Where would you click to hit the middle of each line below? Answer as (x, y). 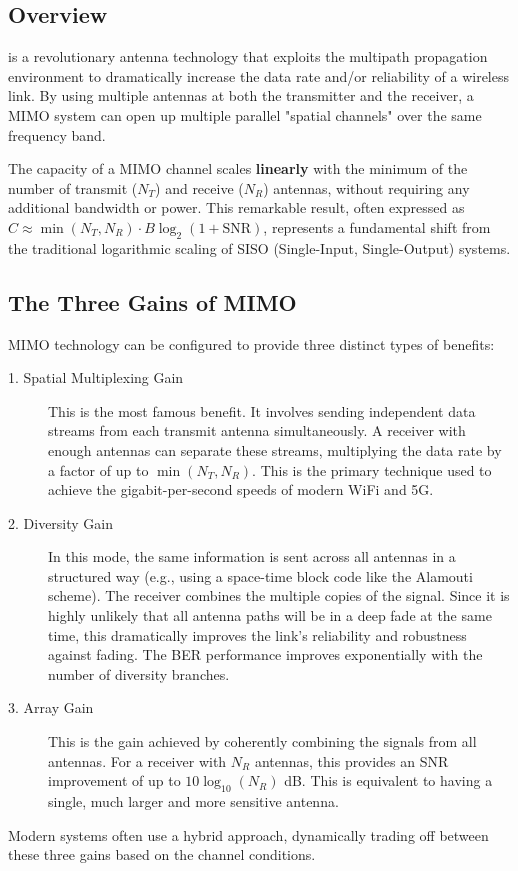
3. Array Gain (51, 707)
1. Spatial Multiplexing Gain (96, 377)
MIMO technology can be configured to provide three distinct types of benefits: (251, 343)
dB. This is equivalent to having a (388, 780)
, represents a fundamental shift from (377, 226)
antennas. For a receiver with (137, 760)
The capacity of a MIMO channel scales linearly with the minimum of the (238, 168)
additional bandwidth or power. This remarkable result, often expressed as (236, 207)
